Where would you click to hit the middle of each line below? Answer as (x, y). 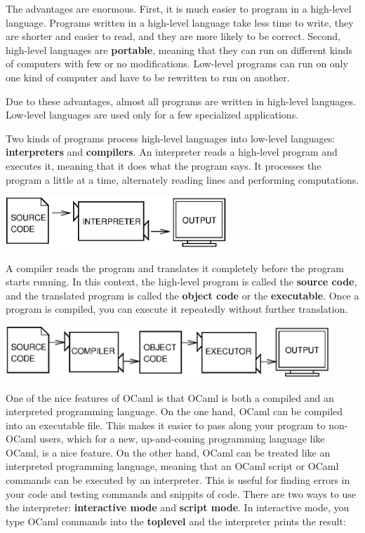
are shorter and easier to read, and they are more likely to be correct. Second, (173, 36)
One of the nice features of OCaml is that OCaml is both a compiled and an (170, 397)
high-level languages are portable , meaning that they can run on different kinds (179, 49)
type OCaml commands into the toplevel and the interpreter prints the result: (176, 521)
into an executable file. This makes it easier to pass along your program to (166, 425)
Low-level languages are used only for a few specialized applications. (152, 115)
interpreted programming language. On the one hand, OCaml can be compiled (174, 411)
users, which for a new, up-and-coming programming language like (182, 439)
